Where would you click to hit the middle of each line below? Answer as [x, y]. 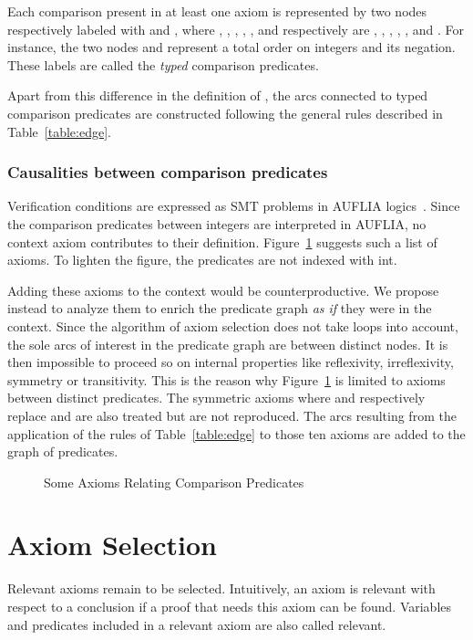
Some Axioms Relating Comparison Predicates [174, 482]
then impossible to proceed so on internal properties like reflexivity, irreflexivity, [231, 362]
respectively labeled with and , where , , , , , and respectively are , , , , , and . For [236, 29]
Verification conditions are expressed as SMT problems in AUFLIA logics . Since [234, 206]
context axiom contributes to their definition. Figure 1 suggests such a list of [222, 241]
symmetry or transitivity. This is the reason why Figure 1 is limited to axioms [226, 379]
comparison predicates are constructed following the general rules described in [225, 113]
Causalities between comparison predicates [168, 172]
